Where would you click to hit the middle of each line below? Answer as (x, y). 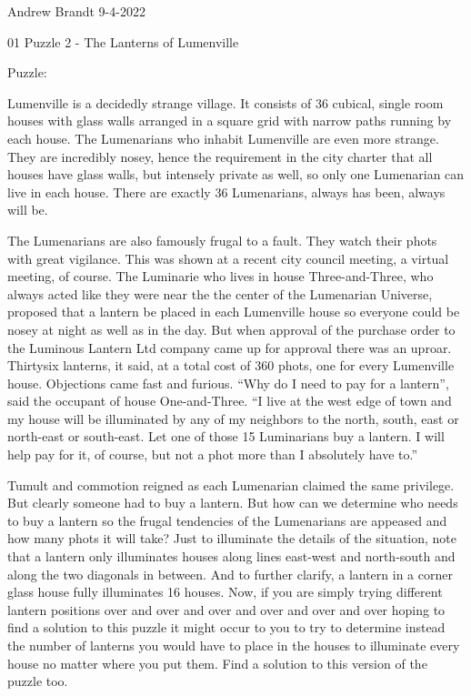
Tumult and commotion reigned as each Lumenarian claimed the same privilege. (231, 484)
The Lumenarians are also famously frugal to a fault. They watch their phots (222, 240)
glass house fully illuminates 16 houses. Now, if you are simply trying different (225, 592)
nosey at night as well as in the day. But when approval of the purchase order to (231, 329)
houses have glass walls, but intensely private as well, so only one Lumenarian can (236, 174)
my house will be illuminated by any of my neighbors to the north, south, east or (233, 418)
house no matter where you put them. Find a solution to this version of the (217, 663)
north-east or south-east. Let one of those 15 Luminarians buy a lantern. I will (226, 436)
